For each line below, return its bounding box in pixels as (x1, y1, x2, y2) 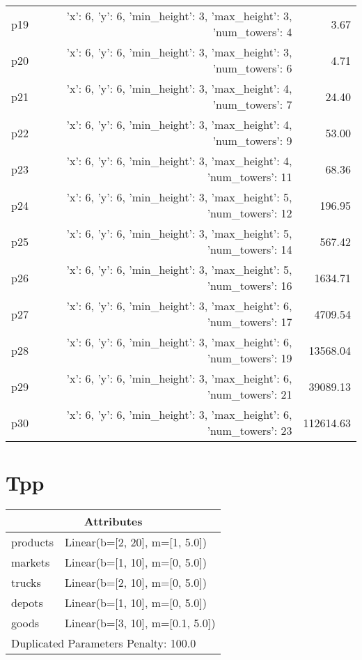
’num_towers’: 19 (207, 350, 292, 366)
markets (11, 554, 50, 571)
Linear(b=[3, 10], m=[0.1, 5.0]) (65, 615, 216, 631)
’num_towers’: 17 (207, 314, 292, 330)
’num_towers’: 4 (212, 24, 292, 40)
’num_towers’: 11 (207, 169, 292, 185)
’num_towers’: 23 (207, 422, 292, 438)
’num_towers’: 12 (207, 205, 292, 221)
